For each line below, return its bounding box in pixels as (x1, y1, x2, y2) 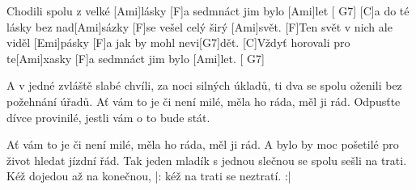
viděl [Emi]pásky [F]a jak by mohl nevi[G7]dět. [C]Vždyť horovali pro (6, 34, 350, 51)
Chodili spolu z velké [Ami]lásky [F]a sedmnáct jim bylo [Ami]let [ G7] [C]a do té (6, 2, 410, 19)
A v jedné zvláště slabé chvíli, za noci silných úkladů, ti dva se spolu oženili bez (6, 77, 402, 94)
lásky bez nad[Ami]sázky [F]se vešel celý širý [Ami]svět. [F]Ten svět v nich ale (6, 18, 393, 35)
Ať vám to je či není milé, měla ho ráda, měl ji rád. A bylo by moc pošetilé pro (6, 136, 399, 153)
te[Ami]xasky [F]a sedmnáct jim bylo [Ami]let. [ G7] (6, 49, 265, 66)
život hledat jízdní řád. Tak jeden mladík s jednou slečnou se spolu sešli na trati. (6, 151, 407, 168)
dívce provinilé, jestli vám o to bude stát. (6, 108, 210, 125)
